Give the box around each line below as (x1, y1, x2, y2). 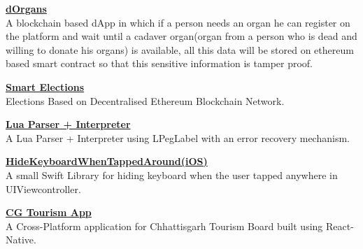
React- (326, 218, 354, 233)
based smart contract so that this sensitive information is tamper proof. (6, 56, 313, 71)
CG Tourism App (6, 205, 92, 220)
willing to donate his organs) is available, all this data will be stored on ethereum (6, 42, 354, 57)
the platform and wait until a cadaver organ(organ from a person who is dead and (6, 29, 357, 43)
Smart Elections (6, 79, 85, 94)
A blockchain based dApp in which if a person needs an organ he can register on (6, 15, 350, 29)
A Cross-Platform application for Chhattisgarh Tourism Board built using (6, 218, 323, 233)
